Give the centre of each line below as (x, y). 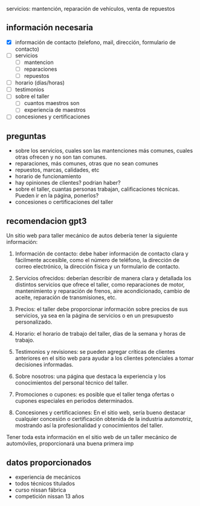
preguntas (26, 136)
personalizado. (34, 322)
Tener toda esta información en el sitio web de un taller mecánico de (92, 437)
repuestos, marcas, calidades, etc (57, 170)
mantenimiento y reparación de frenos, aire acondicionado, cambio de (102, 291)
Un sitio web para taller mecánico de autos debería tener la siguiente (92, 235)
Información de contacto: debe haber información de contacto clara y (102, 254)
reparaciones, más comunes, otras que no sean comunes (86, 164)
